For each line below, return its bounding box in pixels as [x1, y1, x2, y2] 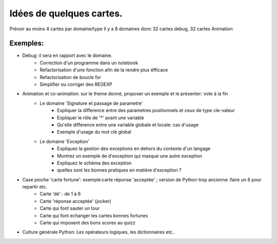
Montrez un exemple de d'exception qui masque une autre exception [57, 153, 203, 159]
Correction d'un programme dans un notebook [39, 60, 138, 66]
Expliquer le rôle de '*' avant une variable [57, 115, 145, 121]
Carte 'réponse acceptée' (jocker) [39, 198, 111, 204]
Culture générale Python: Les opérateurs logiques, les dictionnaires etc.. [22, 229, 175, 235]
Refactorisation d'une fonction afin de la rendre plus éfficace [39, 67, 168, 73]
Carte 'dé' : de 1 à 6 [39, 191, 81, 197]
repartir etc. [22, 184, 48, 190]
